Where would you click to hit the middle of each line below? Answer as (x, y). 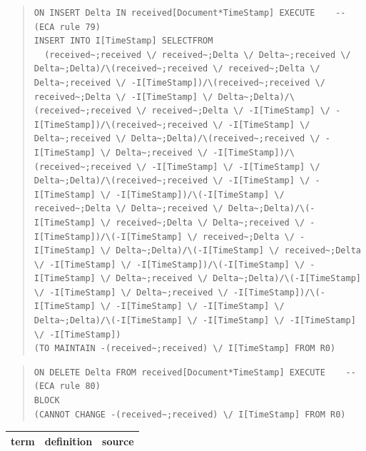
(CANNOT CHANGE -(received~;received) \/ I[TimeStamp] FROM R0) (190, 414)
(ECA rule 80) (67, 386)
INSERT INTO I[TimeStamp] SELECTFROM (123, 41)
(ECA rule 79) (67, 27)
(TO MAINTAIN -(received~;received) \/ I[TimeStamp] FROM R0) (185, 349)
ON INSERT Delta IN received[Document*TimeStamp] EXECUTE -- (190, 13)
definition (68, 441)
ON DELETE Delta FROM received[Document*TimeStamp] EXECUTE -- (195, 372)
